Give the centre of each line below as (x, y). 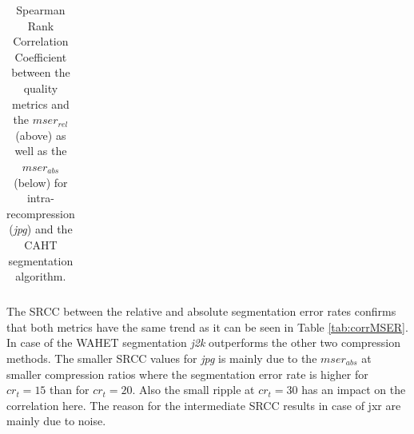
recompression (41, 213)
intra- (40, 198)
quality (41, 88)
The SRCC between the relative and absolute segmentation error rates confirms (201, 311)
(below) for (41, 182)
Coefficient (41, 56)
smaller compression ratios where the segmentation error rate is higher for (187, 374)
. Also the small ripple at (193, 390)
